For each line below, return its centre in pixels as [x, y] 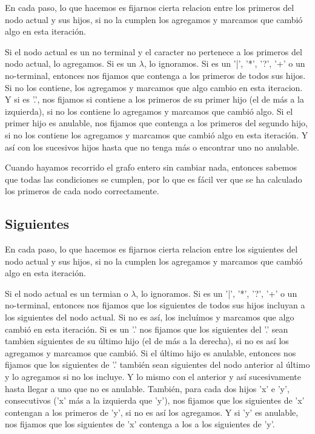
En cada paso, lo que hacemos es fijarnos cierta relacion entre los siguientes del [151, 249]
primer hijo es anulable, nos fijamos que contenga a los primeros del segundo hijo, [156, 123]
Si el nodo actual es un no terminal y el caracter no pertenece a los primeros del [154, 51]
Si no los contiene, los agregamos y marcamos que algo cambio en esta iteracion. [154, 87]
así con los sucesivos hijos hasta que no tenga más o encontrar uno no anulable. [152, 147]
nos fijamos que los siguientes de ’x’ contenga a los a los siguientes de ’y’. [140, 424]
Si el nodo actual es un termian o [67, 293]
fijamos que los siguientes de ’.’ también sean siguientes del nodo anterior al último [157, 364]
